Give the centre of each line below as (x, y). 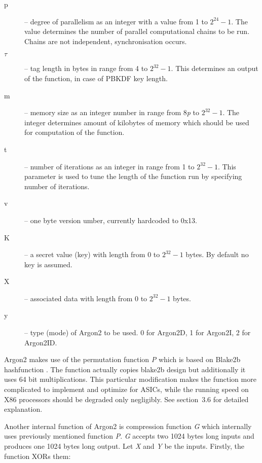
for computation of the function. (74, 132)
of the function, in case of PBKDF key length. (96, 78)
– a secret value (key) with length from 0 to (92, 254)
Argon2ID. (41, 342)
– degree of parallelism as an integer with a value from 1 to (116, 21)
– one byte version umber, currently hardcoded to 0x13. (111, 220)
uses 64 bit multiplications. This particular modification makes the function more (130, 379)
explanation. (23, 409)
